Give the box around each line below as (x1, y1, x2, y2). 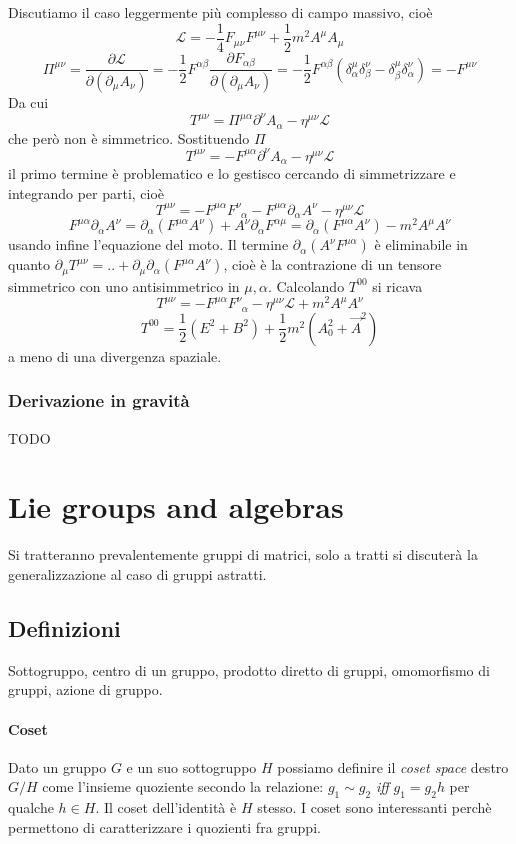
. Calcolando (267, 275, 345, 296)
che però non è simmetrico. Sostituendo (8, 127, 250, 148)
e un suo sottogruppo (126, 756, 257, 777)
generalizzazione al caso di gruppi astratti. (8, 564, 267, 584)
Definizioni (8, 612, 121, 643)
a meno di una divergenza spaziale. (8, 345, 222, 366)
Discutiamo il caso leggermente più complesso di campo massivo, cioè (8, 2, 433, 22)
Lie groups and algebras (8, 486, 344, 527)
